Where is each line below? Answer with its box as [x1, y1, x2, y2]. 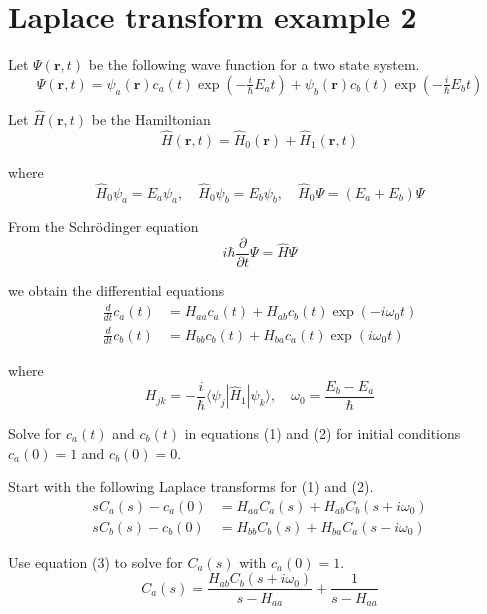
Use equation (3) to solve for [8, 551, 183, 572]
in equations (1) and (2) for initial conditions [184, 423, 461, 444]
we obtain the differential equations [8, 280, 225, 301]
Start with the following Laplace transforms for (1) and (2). [8, 476, 374, 497]
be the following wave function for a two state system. [88, 54, 420, 75]
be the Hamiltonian [91, 108, 211, 129]
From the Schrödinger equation [8, 216, 199, 237]
